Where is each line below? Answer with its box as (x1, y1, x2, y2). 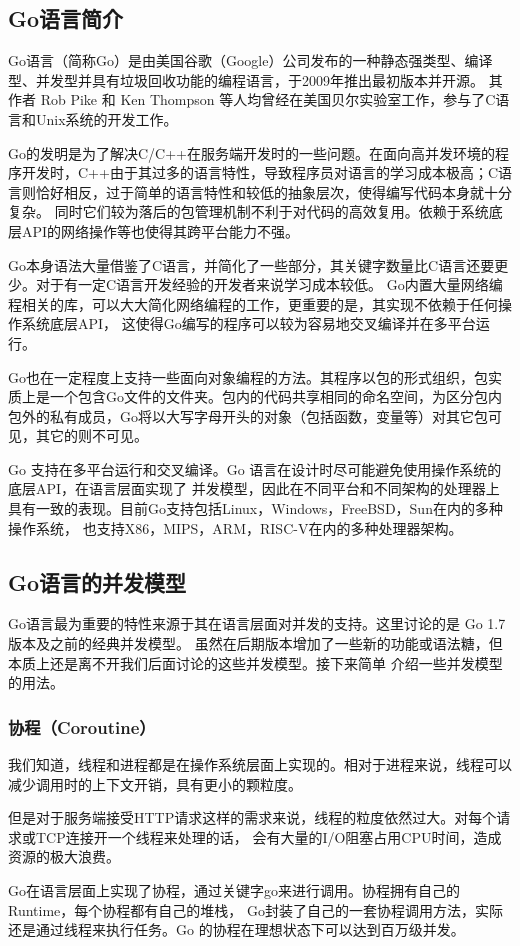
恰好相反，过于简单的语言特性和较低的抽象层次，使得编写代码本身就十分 (35, 181, 512, 202)
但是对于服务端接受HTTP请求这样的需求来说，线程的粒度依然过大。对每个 (8, 807, 497, 828)
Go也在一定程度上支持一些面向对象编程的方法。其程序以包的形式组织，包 (8, 366, 488, 387)
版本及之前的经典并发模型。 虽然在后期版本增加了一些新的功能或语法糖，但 (8, 633, 503, 654)
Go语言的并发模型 (8, 566, 187, 597)
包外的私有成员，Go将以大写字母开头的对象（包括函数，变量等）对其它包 (8, 405, 488, 426)
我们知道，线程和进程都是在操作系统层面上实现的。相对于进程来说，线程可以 (8, 754, 512, 775)
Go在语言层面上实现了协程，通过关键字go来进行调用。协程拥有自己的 (8, 880, 460, 901)
